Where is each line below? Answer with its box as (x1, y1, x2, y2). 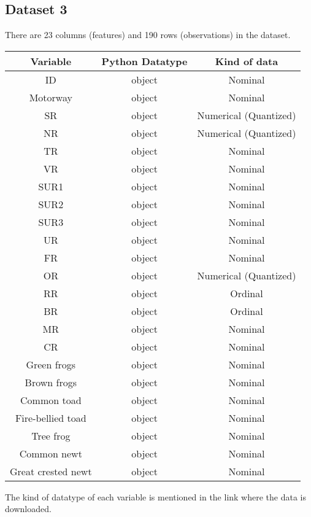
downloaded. (5, 502, 52, 515)
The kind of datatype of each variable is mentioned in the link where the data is (5, 490, 307, 503)
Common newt (19, 446, 82, 461)
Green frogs (26, 357, 76, 371)
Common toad (20, 392, 82, 407)
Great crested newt (10, 464, 92, 478)
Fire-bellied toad (15, 410, 86, 425)
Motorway (29, 90, 72, 104)
